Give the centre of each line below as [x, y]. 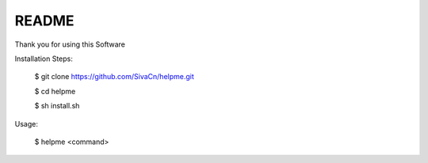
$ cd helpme [55, 91]
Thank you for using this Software [70, 44]
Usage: [27, 123]
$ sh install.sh [57, 106]
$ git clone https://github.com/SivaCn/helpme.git [114, 77]
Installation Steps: [44, 59]
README [44, 21]
